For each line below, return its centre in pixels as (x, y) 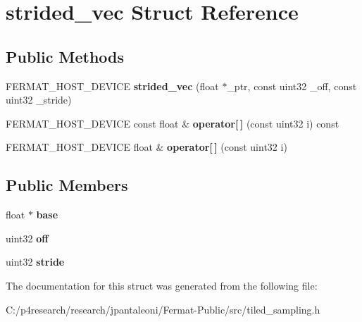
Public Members (67, 185)
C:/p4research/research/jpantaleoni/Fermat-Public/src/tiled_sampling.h (163, 309)
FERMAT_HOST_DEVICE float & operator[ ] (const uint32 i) (146, 147)
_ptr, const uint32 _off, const (292, 86)
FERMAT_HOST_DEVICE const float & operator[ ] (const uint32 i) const (173, 123)
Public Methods (65, 56)
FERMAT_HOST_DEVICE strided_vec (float (112, 86)
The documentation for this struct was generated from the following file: (162, 285)
